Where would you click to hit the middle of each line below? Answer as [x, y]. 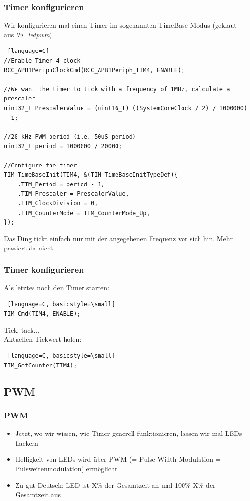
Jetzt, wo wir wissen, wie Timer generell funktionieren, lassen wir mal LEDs [129, 433]
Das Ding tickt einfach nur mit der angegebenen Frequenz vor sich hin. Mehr [118, 238]
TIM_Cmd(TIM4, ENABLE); [42, 314]
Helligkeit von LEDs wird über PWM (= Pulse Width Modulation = [118, 459]
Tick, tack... [22, 329]
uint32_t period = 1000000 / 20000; [63, 146]
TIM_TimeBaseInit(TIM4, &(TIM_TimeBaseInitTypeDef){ [91, 175]
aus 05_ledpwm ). [29, 34]
